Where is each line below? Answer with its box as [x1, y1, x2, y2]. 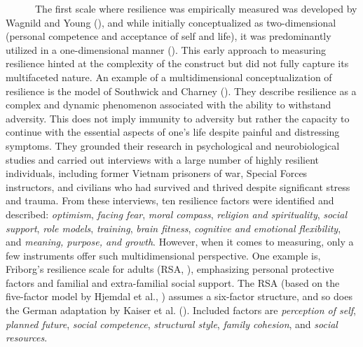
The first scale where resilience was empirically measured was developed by [34, 1, 357, 15]
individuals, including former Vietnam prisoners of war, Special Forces [6, 166, 308, 180]
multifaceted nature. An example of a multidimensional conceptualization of [6, 69, 332, 84]
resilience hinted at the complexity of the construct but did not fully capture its [6, 56, 349, 71]
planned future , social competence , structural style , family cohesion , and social [6, 316, 338, 331]
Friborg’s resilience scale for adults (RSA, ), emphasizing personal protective [6, 262, 334, 276]
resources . [6, 330, 48, 345]
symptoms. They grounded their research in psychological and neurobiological [6, 138, 340, 153]
